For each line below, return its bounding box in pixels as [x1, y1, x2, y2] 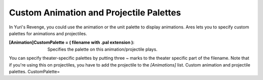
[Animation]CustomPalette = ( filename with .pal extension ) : [9, 40, 135, 45]
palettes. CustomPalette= [9, 68, 60, 74]
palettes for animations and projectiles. [9, 30, 87, 36]
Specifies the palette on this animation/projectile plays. [47, 46, 158, 52]
